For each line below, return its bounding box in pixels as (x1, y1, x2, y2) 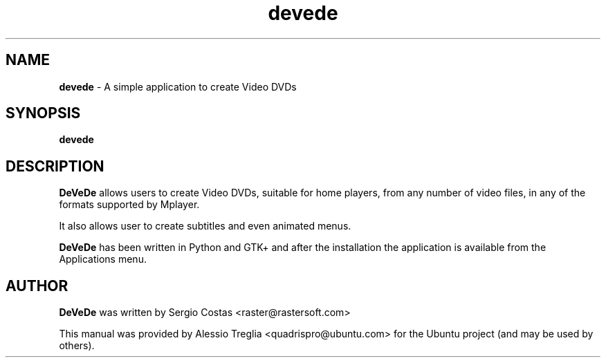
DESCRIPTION (6, 157, 104, 175)
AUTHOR (6, 277, 68, 295)
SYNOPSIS (6, 104, 81, 122)
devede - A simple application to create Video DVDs (59, 80, 297, 93)
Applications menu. (59, 253, 147, 266)
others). (59, 339, 95, 352)
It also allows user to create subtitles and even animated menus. (59, 220, 351, 232)
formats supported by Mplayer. (59, 198, 200, 211)
